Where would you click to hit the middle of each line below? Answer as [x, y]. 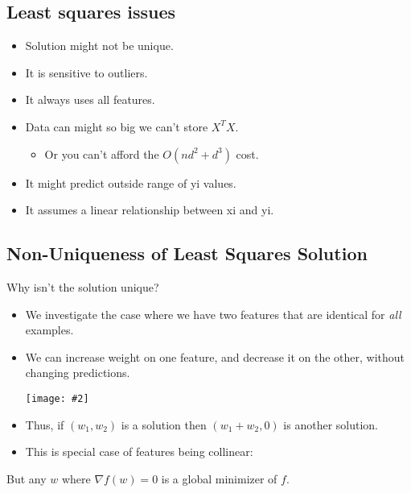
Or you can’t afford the [102, 153]
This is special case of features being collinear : [139, 452]
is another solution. [331, 424]
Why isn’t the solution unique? [83, 286]
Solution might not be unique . [99, 46]
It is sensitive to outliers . [86, 72]
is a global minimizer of [219, 478]
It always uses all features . [90, 99]
